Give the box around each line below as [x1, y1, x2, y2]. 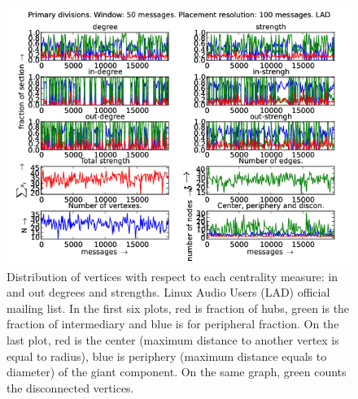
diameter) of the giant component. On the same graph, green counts [7, 363, 347, 380]
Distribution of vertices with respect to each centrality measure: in [7, 267, 338, 284]
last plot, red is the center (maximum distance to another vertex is [7, 331, 339, 348]
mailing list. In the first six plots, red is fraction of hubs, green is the [7, 299, 350, 316]
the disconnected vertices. [7, 379, 134, 396]
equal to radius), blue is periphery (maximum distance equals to [7, 347, 327, 364]
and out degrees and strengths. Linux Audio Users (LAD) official [7, 284, 330, 301]
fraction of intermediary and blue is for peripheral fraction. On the [7, 315, 339, 332]
